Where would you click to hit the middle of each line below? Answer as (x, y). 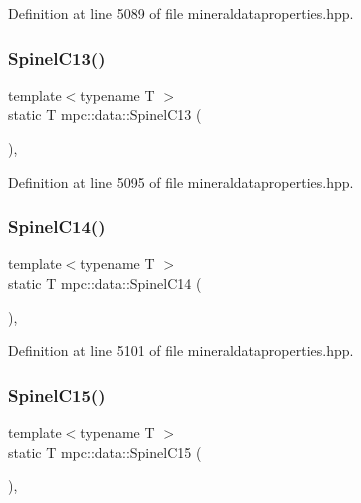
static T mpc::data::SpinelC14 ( (105, 283)
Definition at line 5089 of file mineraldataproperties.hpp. (181, 13)
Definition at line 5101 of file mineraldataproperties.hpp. (181, 350)
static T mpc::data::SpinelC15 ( (105, 451)
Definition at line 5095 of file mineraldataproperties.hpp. (181, 181)
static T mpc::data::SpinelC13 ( (105, 114)
